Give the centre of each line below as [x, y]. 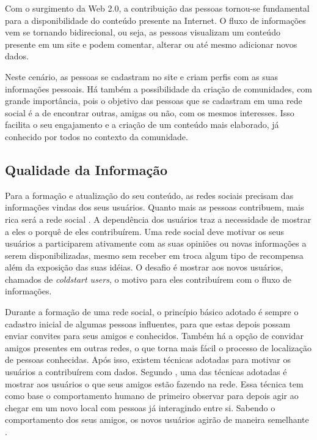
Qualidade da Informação [86, 169]
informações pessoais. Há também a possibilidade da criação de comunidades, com [159, 88]
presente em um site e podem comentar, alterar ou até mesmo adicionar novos [151, 44]
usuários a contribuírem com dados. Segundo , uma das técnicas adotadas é [146, 372]
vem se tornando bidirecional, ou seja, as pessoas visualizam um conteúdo [143, 32]
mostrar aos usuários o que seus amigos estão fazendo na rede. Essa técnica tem [154, 383]
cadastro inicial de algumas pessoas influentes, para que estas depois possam [148, 323]
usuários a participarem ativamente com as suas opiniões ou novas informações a [156, 243]
